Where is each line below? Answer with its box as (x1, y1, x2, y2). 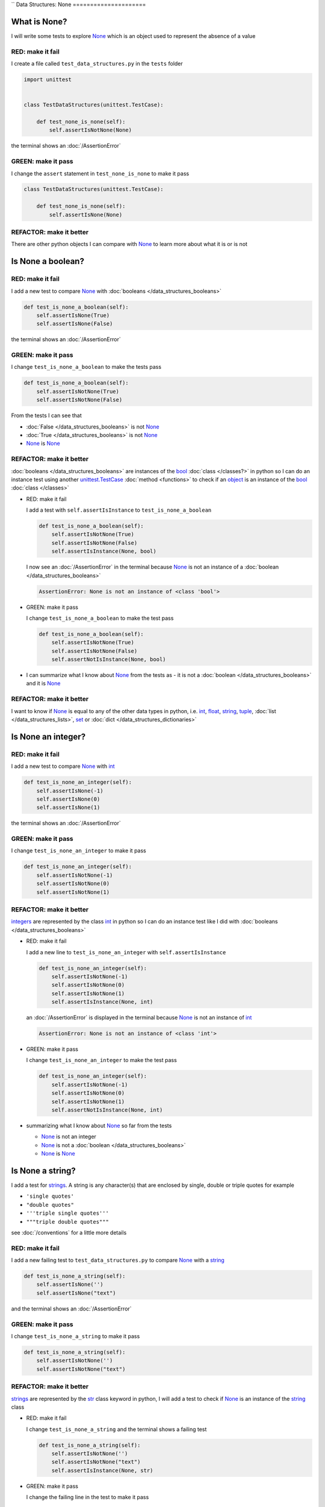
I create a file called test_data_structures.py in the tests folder (11, 60, 183, 68)
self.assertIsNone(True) (36, 312, 110, 319)
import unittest (23, 76, 72, 83)
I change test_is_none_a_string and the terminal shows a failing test (26, 1426, 207, 1433)
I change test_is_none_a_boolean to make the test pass (26, 614, 174, 621)
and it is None (26, 680, 61, 687)
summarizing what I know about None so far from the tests (26, 1122, 172, 1129)
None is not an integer (41, 1133, 96, 1140)
